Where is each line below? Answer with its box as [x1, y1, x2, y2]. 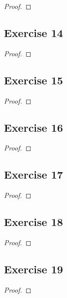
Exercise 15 [4, 72, 63, 87]
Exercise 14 [4, 25, 63, 40]
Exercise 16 [4, 119, 63, 135]
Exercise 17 [4, 167, 63, 182]
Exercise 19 [4, 261, 63, 276]
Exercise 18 [4, 214, 63, 229]
